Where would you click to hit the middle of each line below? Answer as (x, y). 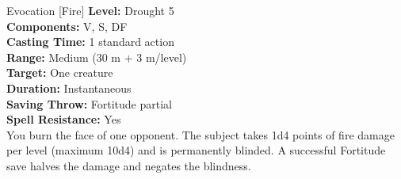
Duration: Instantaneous (69, 88)
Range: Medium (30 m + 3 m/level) (97, 57)
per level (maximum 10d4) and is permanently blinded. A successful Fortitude (196, 150)
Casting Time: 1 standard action (90, 42)
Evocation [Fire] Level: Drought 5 (90, 10)
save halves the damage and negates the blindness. (129, 165)
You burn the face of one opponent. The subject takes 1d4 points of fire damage (200, 134)
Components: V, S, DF (67, 26)
